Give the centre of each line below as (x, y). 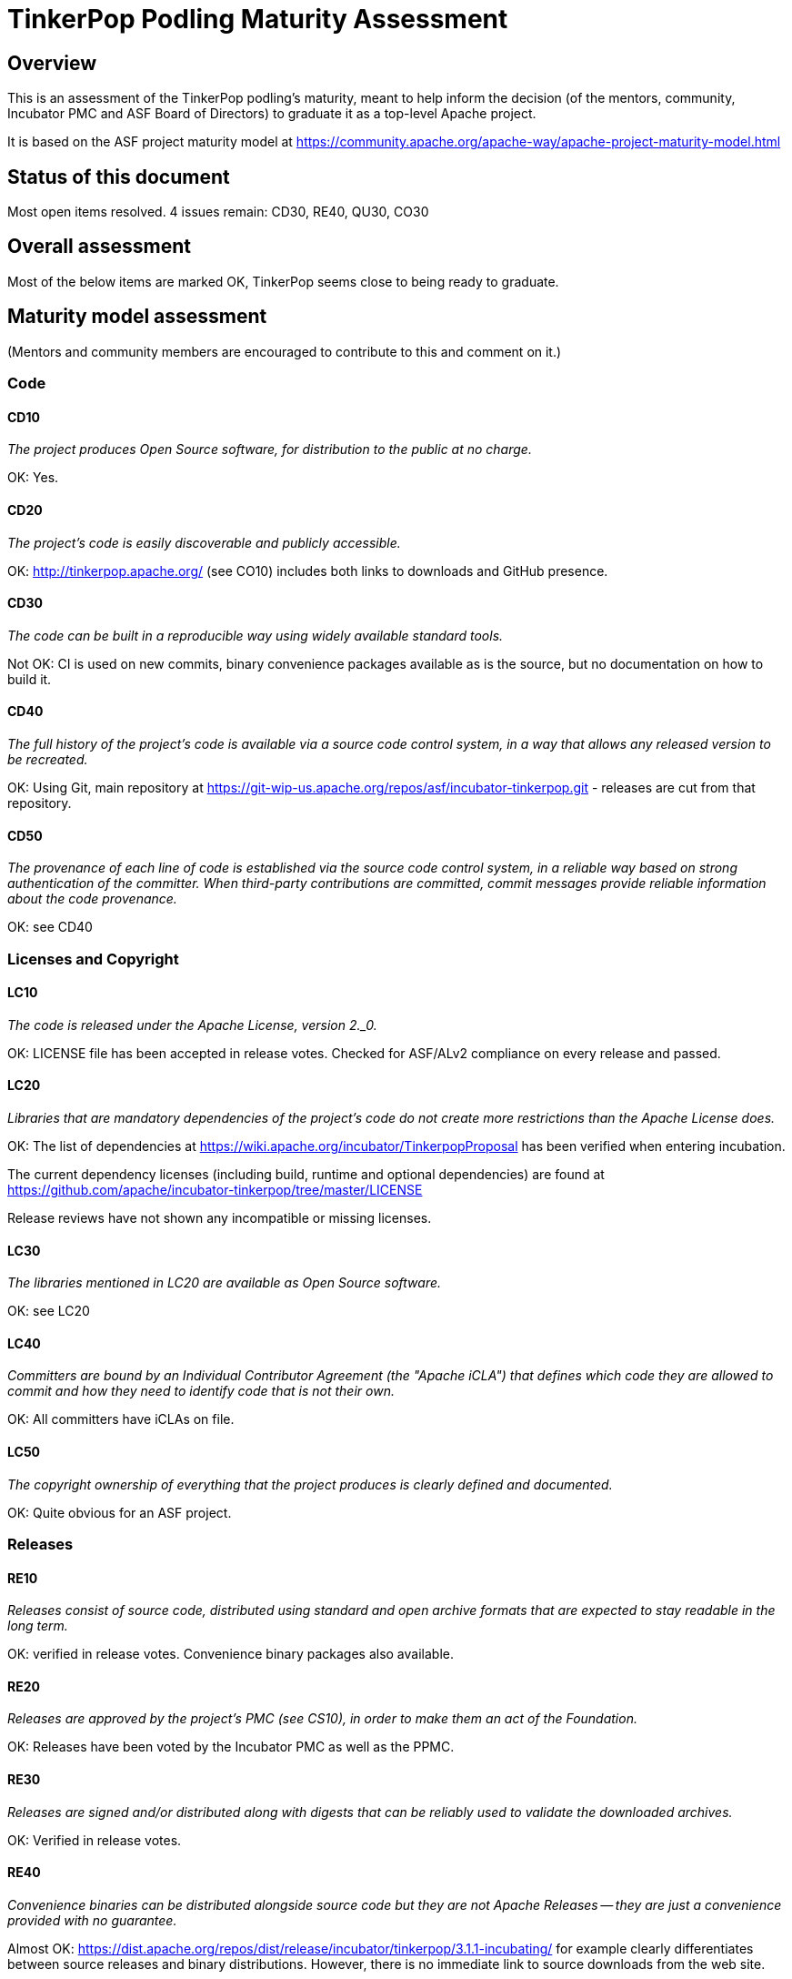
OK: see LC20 (49, 1311)
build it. (30, 679)
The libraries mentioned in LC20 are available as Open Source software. (225, 1283)
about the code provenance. (92, 899)
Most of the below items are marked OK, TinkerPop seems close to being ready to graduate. (283, 281)
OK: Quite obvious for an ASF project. (120, 1512)
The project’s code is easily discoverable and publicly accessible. (204, 542)
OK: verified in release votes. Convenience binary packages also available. (231, 1654)
